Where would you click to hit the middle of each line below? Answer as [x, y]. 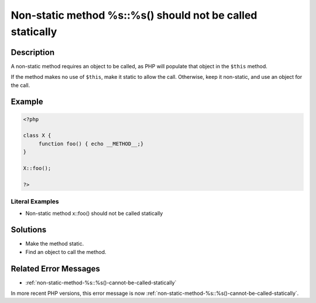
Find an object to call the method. [66, 252]
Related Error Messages [56, 269]
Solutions [29, 230]
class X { [37, 135]
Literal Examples [35, 201]
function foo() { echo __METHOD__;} [91, 144]
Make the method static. [55, 244]
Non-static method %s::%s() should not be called [134, 15]
